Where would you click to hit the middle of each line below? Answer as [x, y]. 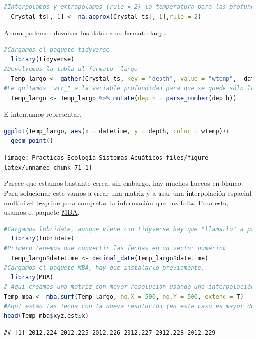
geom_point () [32, 141]
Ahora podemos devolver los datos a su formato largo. [86, 33]
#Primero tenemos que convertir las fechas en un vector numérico [115, 248]
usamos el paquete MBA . [42, 212]
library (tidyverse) [43, 59]
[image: [16, 158]
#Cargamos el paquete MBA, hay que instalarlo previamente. [105, 268]
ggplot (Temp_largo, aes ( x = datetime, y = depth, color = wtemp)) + [117, 131]
